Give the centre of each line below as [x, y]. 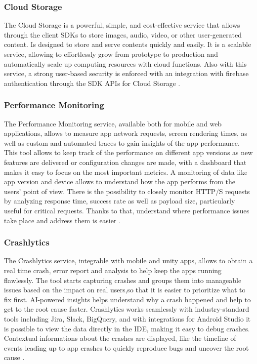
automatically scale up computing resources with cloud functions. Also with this [125, 63]
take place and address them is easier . [63, 220]
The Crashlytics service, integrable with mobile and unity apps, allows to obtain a [128, 261]
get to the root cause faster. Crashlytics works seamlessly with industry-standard [127, 309]
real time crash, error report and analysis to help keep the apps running [113, 270]
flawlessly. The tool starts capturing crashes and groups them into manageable [123, 280]
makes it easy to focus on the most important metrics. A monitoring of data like [126, 172]
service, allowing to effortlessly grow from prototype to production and [111, 54]
